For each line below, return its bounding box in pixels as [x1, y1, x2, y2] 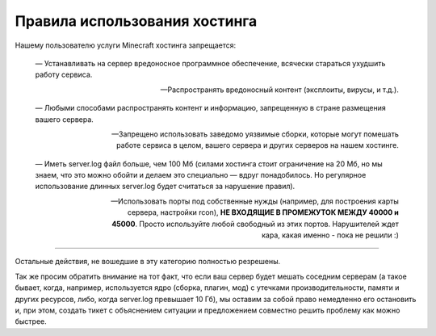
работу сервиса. [35, 69, 93, 80]
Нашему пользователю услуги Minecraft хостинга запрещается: [15, 40, 237, 50]
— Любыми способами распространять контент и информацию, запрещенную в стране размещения [35, 103, 387, 113]
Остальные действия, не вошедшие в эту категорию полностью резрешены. [15, 257, 281, 267]
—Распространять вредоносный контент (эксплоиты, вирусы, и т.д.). [160, 85, 399, 94]
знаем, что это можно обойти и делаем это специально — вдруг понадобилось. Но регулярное [35, 170, 367, 180]
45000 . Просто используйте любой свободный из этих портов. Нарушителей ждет [111, 219, 399, 229]
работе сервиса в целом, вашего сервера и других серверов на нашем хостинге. [115, 141, 399, 150]
